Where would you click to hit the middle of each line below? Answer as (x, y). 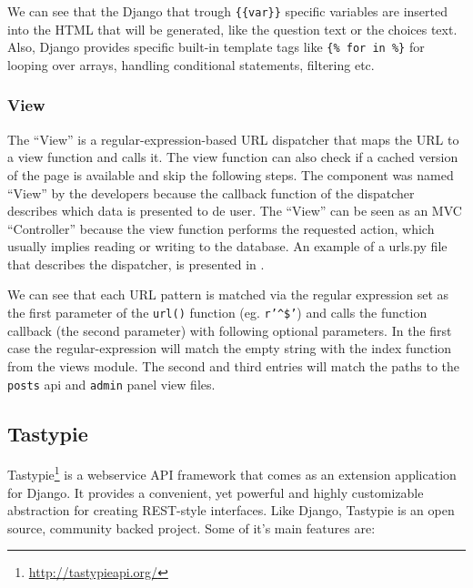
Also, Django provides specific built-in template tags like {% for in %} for (216, 47)
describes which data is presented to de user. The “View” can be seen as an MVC (235, 211)
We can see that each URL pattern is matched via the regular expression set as (228, 294)
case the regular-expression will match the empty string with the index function (230, 348)
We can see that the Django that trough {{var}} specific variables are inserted (227, 11)
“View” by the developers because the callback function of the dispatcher (211, 193)
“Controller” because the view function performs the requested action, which (221, 228)
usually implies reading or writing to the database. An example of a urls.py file (227, 246)
